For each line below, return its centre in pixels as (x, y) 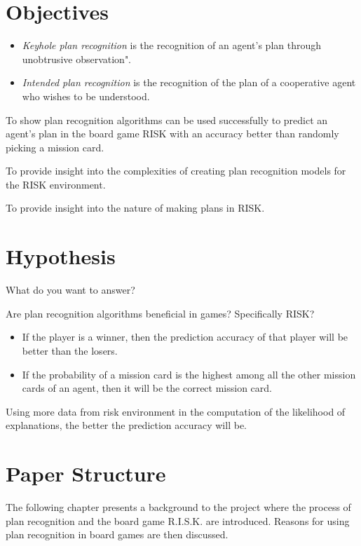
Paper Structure (86, 473)
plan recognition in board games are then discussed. (117, 534)
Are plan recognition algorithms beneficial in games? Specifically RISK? (160, 313)
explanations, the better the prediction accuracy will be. (126, 425)
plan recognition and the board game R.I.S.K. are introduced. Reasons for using (178, 520)
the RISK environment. (56, 184)
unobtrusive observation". (77, 59)
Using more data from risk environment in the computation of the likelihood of (176, 411)
